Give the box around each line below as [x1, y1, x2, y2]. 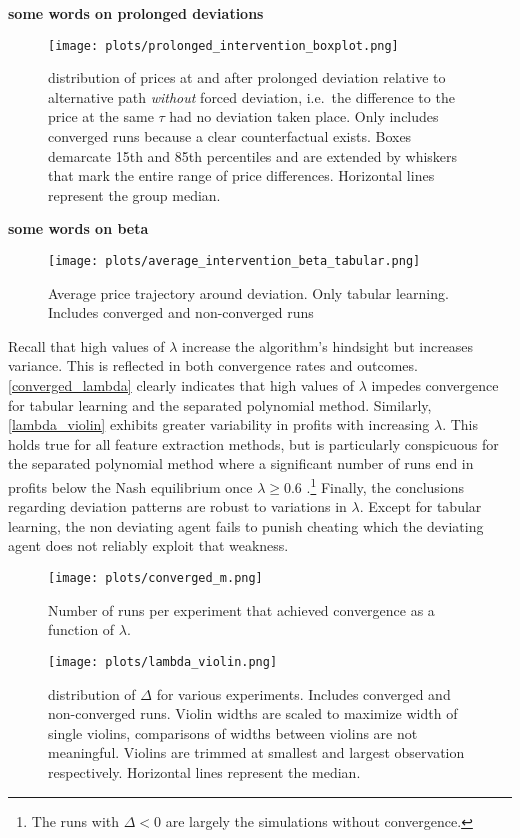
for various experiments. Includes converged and [156, 683, 451, 704]
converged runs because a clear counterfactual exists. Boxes [48, 126, 412, 147]
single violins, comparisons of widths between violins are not [48, 722, 418, 743]
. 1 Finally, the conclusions [306, 474, 465, 497]
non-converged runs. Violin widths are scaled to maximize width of [48, 703, 458, 724]
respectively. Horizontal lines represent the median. [48, 761, 361, 782]
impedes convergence [371, 375, 499, 396]
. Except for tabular [359, 496, 482, 517]
